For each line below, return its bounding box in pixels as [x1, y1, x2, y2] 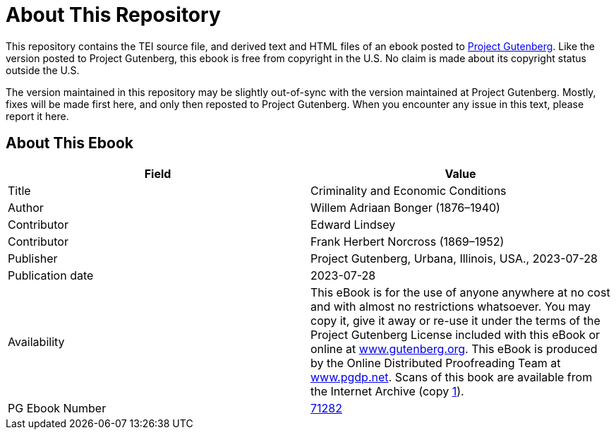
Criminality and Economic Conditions [310, 183, 507, 198]
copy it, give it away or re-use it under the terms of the [310, 313, 600, 328]
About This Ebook [6, 134, 133, 153]
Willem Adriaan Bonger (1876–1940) [310, 200, 500, 215]
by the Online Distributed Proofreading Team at [310, 355, 561, 370]
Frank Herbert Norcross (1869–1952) [310, 234, 505, 249]
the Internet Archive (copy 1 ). [310, 383, 464, 398]
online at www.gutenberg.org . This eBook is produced [310, 341, 598, 356]
